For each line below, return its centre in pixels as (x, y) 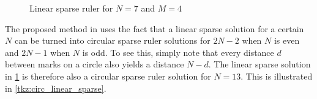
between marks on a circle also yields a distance (95, 64)
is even (287, 40)
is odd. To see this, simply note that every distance (178, 52)
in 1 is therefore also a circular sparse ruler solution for (108, 76)
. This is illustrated (277, 76)
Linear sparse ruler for (71, 8)
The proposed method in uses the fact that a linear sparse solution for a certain (155, 28)
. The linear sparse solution (259, 64)
